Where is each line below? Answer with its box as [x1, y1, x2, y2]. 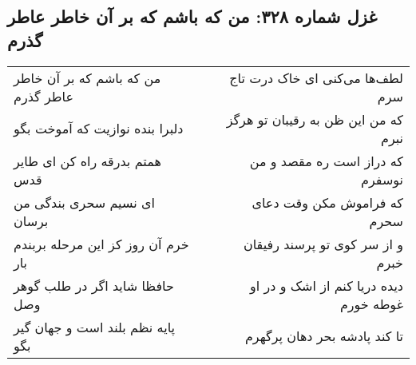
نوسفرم [361, 169, 403, 188]
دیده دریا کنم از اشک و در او [249, 276, 403, 295]
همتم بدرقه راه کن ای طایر [14, 151, 161, 170]
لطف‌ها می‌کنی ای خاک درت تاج [229, 68, 403, 87]
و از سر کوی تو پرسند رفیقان [243, 234, 403, 253]
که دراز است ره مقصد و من [249, 151, 403, 170]
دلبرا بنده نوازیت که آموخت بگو [14, 119, 184, 138]
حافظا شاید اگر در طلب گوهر [14, 276, 174, 295]
